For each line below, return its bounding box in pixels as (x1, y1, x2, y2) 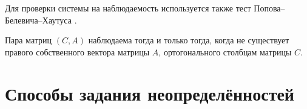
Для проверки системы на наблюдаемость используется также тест (5, 2, 251, 14)
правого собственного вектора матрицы (5, 45, 150, 58)
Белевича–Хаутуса (5, 13, 72, 26)
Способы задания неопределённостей (5, 81, 294, 105)
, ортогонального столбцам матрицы (158, 45, 292, 58)
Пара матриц (5, 34, 52, 46)
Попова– (254, 2, 285, 14)
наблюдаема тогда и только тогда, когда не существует (88, 34, 289, 46)
